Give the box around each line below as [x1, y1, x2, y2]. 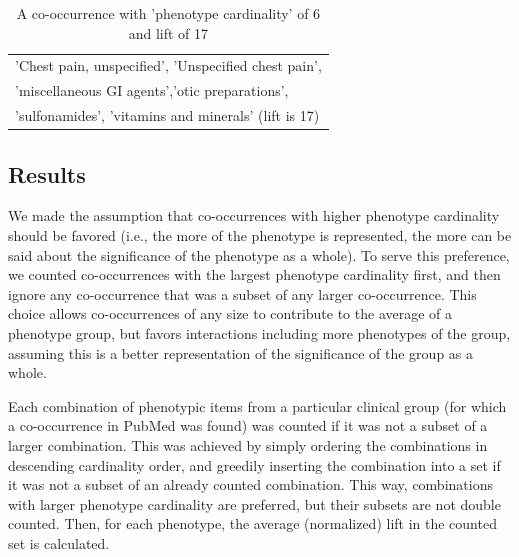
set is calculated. [8, 532, 110, 553]
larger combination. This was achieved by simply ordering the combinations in [8, 434, 488, 455]
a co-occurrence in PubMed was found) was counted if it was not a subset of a [8, 415, 488, 436]
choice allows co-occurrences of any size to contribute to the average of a [8, 303, 453, 324]
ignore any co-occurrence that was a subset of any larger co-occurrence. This [8, 283, 477, 304]
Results [8, 158, 86, 189]
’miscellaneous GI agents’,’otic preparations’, [15, 80, 289, 101]
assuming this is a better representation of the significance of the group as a [8, 342, 474, 363]
